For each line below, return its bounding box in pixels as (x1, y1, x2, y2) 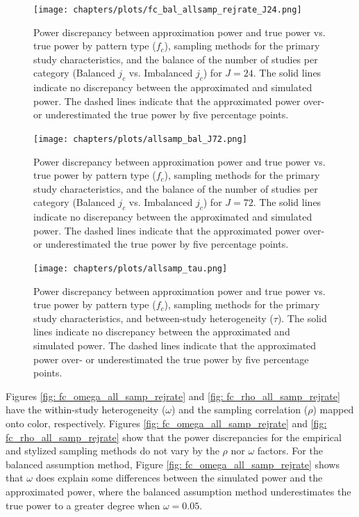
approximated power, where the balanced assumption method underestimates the (6, 484, 351, 498)
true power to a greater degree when (6, 498, 160, 512)
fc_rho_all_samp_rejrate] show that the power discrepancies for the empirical (6, 429, 342, 444)
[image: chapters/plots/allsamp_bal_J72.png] (33, 134, 247, 145)
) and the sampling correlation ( (172, 402, 308, 417)
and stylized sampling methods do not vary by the (6, 443, 219, 458)
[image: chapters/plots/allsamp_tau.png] (33, 264, 228, 274)
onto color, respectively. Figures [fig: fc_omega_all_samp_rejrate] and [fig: (6, 416, 327, 431)
